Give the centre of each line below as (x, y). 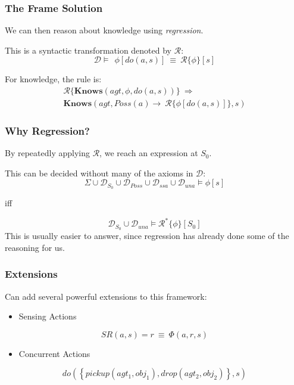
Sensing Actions (48, 316)
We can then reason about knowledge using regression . (104, 30)
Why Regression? (47, 130)
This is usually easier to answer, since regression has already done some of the (147, 236)
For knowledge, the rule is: (53, 79)
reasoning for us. (35, 247)
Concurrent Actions (54, 353)
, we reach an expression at (149, 153)
